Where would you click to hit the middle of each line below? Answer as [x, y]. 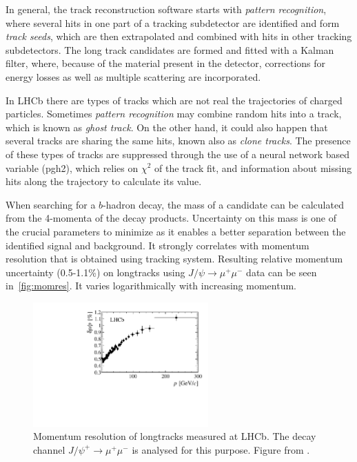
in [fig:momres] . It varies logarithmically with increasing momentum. [151, 286]
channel [49, 449]
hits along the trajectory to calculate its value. [104, 181]
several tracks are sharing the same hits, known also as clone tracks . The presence [178, 141]
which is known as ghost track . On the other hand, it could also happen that [167, 127]
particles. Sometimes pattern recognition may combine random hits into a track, [174, 114]
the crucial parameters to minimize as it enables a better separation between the [176, 231]
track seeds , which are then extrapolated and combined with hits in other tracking [179, 36]
